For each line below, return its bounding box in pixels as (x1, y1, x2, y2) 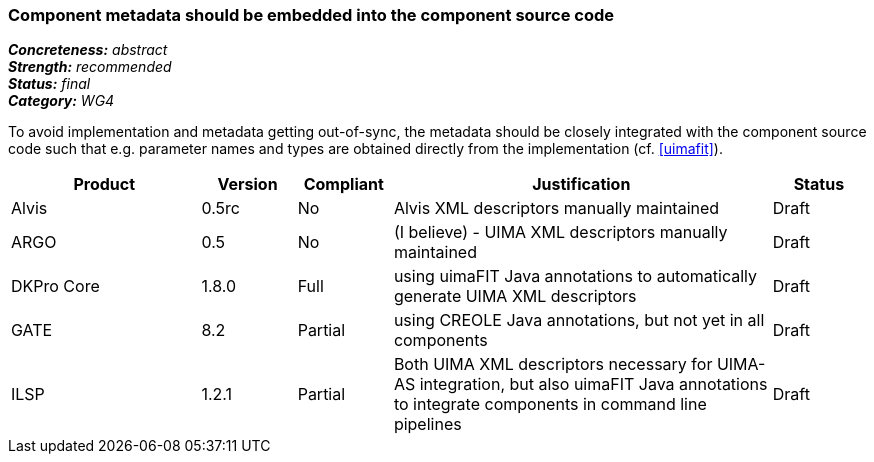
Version (217, 174, 278, 195)
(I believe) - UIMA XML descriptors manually (393, 222, 728, 243)
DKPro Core (11, 276, 100, 297)
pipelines (393, 414, 462, 435)
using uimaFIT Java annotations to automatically (393, 266, 757, 287)
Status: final (8, 75, 91, 93)
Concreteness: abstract (8, 41, 168, 59)
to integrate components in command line (393, 394, 707, 415)
